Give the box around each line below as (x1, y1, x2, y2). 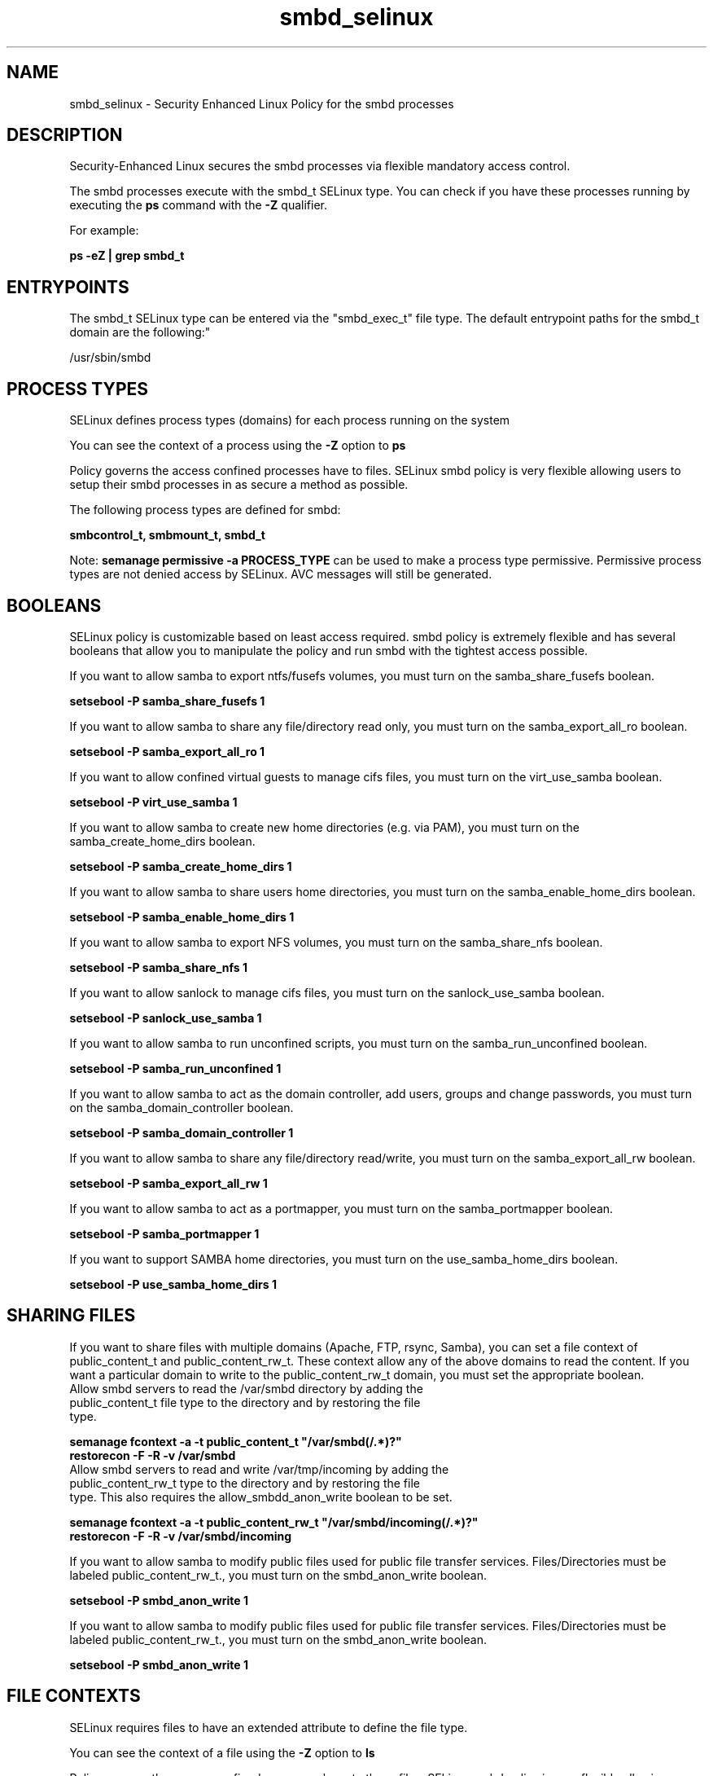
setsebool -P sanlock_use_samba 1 (69, 1010, 262, 1025)
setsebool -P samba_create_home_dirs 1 (69, 859, 292, 873)
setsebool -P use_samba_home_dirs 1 (69, 1277, 277, 1291)
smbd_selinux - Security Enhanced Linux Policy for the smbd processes (69, 96, 454, 111)
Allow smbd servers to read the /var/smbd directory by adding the (69, 1381, 423, 1396)
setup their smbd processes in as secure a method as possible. (69, 477, 409, 492)
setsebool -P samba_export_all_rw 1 (69, 1176, 268, 1190)
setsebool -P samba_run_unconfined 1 (69, 1061, 282, 1075)
